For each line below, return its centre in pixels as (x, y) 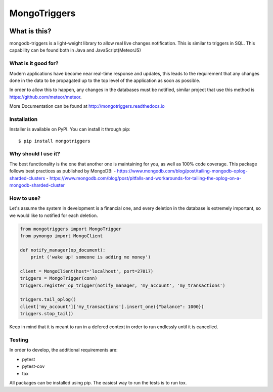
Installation (24, 119)
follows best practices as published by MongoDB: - (63, 171)
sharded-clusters (27, 178)
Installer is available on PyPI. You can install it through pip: (70, 129)
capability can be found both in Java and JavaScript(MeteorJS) (75, 50)
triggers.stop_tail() (47, 314)
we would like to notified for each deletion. (54, 215)
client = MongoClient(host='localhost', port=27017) (87, 271)
